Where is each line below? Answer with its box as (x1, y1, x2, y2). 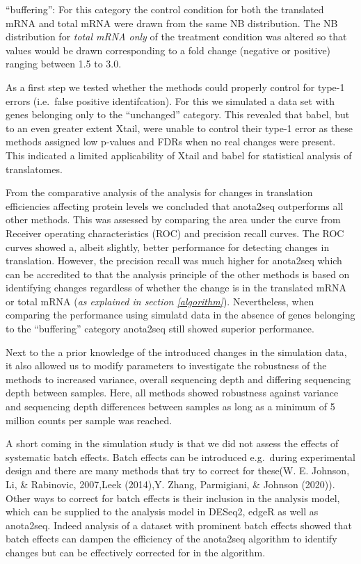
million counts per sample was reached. (6, 412, 173, 427)
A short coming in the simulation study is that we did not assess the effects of (6, 436, 339, 451)
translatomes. (6, 161, 63, 176)
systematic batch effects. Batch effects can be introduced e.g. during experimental (6, 449, 356, 464)
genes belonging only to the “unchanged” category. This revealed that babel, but (6, 107, 350, 122)
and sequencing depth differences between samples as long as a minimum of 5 (6, 399, 335, 414)
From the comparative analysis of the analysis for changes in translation (6, 185, 313, 200)
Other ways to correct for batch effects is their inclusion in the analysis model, (6, 490, 340, 505)
